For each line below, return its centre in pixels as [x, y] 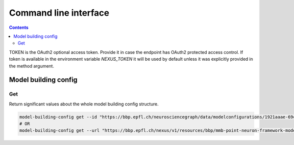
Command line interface [59, 13]
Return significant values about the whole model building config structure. [84, 104]
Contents [19, 27]
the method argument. [32, 66]
